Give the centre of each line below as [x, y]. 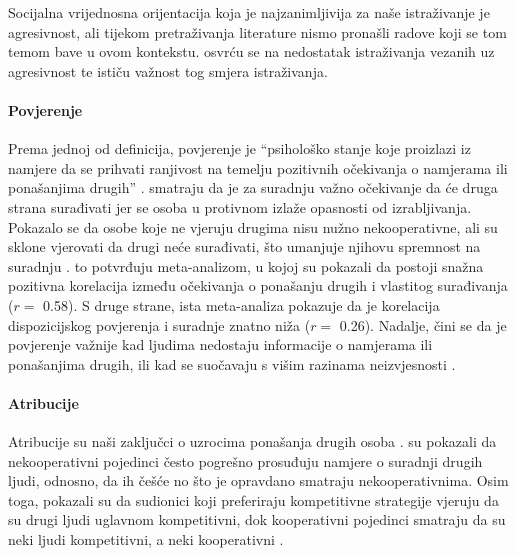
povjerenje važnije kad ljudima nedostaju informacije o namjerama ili [220, 344]
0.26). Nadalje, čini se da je [423, 324]
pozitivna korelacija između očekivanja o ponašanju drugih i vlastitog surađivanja [258, 285]
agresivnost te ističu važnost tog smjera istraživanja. [168, 70]
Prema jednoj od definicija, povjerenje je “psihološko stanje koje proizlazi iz [239, 148]
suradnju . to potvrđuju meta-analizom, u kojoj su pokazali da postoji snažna [246, 265]
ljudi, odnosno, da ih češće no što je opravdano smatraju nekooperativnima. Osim [258, 480]
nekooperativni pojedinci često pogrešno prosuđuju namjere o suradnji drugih [245, 460]
